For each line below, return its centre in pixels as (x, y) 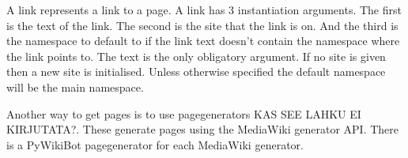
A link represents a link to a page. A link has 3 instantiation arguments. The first (204, 9)
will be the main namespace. (75, 87)
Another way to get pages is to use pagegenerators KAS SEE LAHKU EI (184, 113)
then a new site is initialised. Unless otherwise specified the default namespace (196, 71)
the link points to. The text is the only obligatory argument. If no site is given (196, 56)
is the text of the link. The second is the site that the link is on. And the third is (202, 25)
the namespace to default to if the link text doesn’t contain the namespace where (203, 41)
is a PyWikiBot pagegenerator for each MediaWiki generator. (155, 144)
